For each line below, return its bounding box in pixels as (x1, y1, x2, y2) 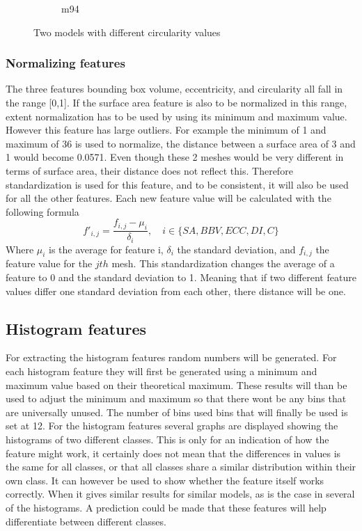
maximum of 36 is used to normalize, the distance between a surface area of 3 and (6, 136, 356, 150)
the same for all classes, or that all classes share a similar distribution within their (6, 459, 356, 474)
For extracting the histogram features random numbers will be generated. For (6, 350, 337, 365)
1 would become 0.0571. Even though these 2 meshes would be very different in (6, 150, 344, 164)
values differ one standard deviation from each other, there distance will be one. (6, 283, 346, 298)
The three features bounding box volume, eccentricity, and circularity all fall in (6, 81, 343, 96)
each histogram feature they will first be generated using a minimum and (6, 364, 317, 378)
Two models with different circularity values (33, 24, 221, 39)
